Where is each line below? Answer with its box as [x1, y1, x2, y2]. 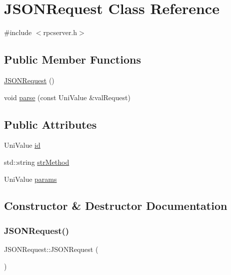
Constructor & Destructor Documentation [4, 198, 227, 213]
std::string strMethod [4, 156, 69, 167]
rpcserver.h [43, 27, 77, 38]
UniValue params [4, 173, 57, 184]
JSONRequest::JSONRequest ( [4, 244, 98, 254]
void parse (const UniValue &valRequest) [4, 92, 130, 102]
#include [4, 27, 32, 38]
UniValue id [4, 140, 40, 150]
